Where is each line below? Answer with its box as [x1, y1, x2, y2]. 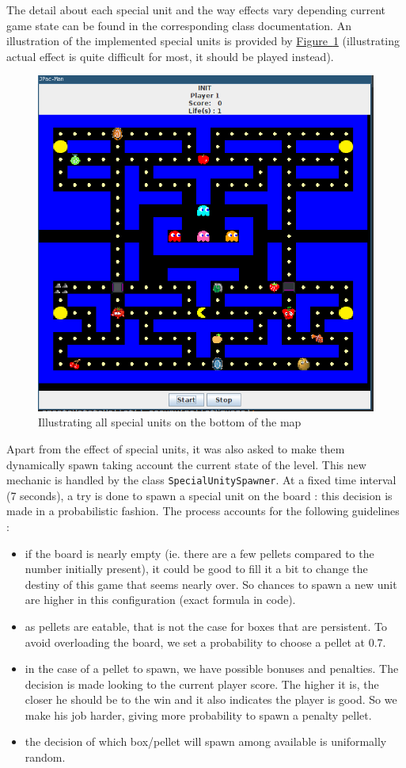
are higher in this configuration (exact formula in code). [25, 591, 296, 608]
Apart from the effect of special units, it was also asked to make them [6, 440, 345, 457]
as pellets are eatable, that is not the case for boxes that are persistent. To [25, 617, 387, 634]
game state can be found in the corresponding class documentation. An [6, 17, 351, 33]
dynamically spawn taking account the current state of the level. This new [6, 456, 366, 472]
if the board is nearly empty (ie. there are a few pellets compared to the [25, 544, 374, 561]
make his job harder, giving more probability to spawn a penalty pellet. [25, 706, 372, 723]
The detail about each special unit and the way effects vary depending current [6, 2, 385, 17]
